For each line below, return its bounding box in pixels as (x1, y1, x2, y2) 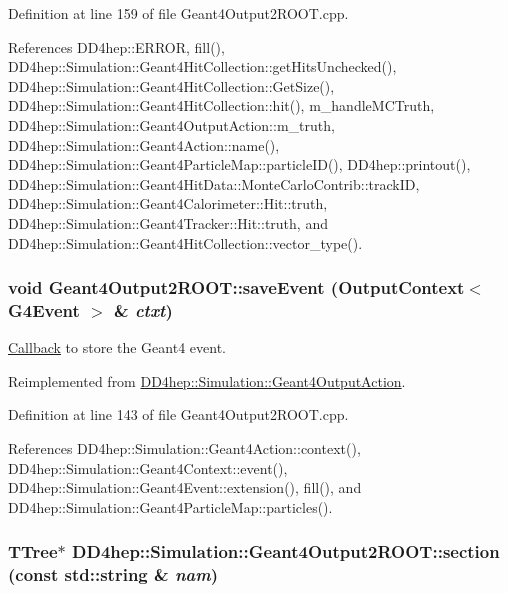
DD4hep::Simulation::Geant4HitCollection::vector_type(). (8, 232, 363, 253)
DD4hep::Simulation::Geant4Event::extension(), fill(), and (8, 477, 362, 498)
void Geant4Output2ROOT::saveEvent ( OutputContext (8, 275, 465, 300)
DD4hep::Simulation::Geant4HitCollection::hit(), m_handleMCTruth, (8, 95, 435, 116)
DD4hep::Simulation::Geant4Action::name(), (8, 134, 280, 155)
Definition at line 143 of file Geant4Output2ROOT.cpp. (8, 404, 349, 425)
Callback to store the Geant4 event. (8, 337, 226, 358)
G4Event (8, 297, 80, 322)
